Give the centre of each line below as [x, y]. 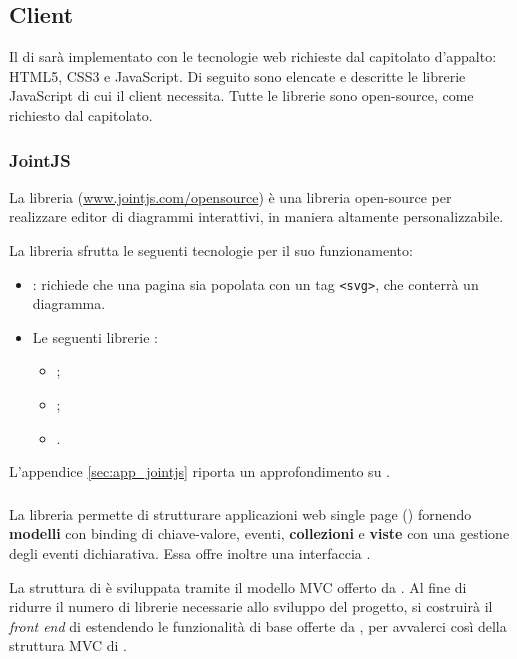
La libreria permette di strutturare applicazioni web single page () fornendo [240, 513]
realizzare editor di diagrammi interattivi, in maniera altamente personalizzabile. [256, 216]
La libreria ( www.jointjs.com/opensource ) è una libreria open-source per [230, 196]
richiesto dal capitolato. [81, 114]
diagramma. [69, 303]
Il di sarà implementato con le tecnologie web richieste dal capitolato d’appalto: [253, 56]
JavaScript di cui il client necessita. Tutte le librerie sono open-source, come [241, 95]
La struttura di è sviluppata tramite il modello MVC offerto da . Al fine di [238, 586]
